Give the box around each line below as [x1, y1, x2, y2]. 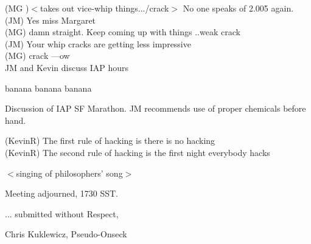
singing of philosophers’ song [16, 166, 123, 179]
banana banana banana [5, 81, 92, 94]
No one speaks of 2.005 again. [183, 2, 294, 14]
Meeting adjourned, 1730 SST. [5, 187, 118, 200]
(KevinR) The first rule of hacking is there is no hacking [5, 134, 215, 147]
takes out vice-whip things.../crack [40, 2, 169, 14]
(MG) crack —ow [5, 49, 70, 62]
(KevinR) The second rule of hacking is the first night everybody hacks [5, 146, 270, 158]
